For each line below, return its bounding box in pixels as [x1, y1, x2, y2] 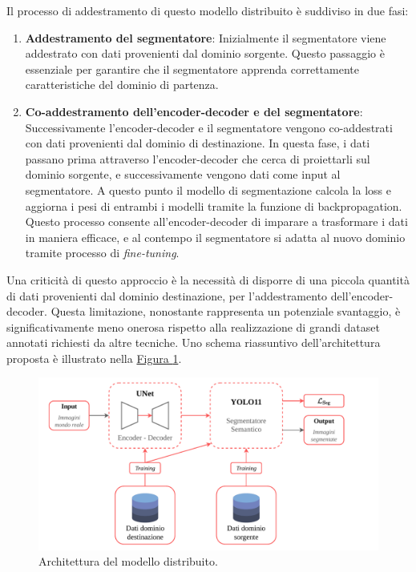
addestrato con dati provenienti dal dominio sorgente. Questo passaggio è [25, 45, 385, 62]
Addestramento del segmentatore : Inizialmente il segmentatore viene [25, 29, 386, 46]
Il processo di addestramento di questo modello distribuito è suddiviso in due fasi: [6, 2, 409, 18]
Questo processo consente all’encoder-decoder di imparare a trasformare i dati [25, 213, 408, 230]
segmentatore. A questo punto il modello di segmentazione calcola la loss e [25, 181, 391, 198]
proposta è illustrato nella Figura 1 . [6, 349, 182, 366]
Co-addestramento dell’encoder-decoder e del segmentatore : [25, 103, 363, 119]
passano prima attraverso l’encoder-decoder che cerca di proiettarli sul [25, 150, 370, 167]
